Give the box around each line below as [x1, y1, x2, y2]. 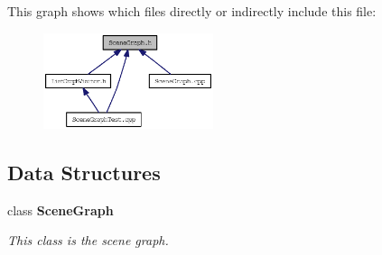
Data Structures [7, 158, 161, 186]
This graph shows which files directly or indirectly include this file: [7, 2, 377, 20]
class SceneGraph [7, 200, 114, 219]
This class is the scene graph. [7, 231, 169, 250]
